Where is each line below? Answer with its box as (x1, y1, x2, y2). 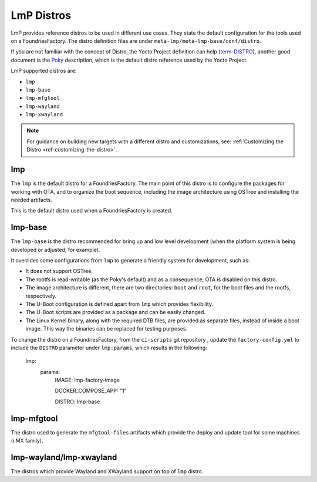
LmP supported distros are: (11, 68, 77, 75)
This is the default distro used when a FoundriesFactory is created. (11, 207, 173, 214)
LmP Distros (11, 9, 72, 22)
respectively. (25, 292, 57, 299)
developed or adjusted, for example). (11, 246, 100, 253)
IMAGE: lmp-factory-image (55, 376, 120, 384)
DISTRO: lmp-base (55, 398, 100, 405)
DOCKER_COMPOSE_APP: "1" (55, 387, 127, 395)
